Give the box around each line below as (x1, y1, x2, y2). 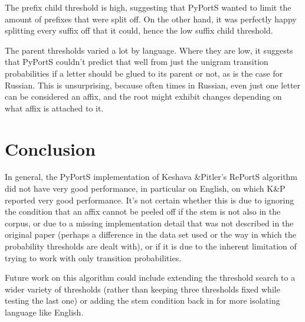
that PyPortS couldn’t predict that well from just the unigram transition (5, 55, 268, 68)
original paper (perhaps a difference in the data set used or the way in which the (5, 228, 296, 241)
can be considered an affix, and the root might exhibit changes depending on (5, 90, 282, 103)
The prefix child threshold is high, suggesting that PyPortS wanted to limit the (5, 1, 291, 13)
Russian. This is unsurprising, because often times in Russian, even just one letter (5, 78, 301, 91)
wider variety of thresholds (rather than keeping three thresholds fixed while (5, 282, 280, 295)
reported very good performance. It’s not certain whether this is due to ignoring (5, 193, 294, 206)
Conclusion (5, 136, 96, 160)
